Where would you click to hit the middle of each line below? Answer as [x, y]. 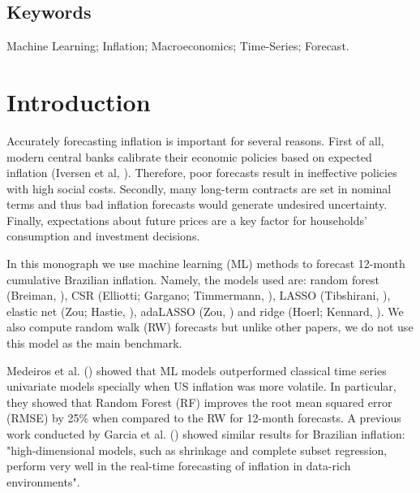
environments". [43, 481]
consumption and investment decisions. [103, 236]
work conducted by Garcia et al [85, 434]
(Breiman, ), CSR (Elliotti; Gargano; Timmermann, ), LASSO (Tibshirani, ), [199, 295]
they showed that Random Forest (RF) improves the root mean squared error [199, 402]
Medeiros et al [42, 370]
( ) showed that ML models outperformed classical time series [235, 370]
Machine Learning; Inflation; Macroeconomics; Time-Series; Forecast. [178, 46]
